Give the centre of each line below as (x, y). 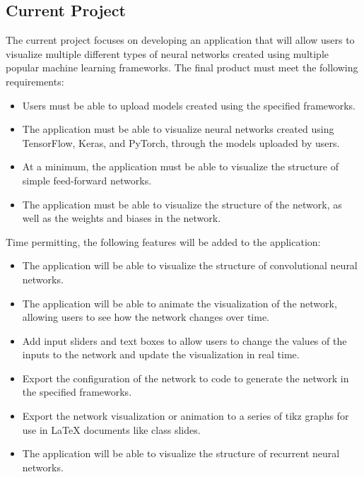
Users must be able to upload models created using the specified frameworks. (189, 105)
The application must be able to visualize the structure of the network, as (182, 204)
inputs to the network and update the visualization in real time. (161, 354)
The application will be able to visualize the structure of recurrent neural (181, 453)
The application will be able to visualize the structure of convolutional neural (190, 265)
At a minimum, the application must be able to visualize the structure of (180, 166)
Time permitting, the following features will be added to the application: (163, 241)
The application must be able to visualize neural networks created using (178, 129)
